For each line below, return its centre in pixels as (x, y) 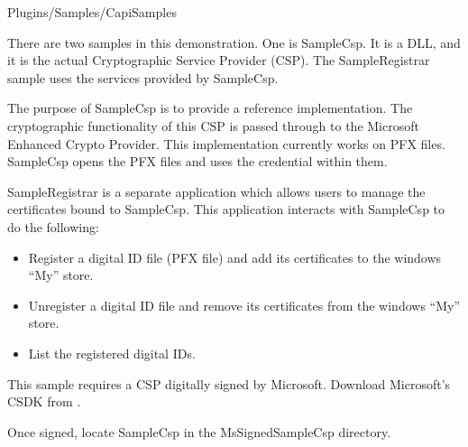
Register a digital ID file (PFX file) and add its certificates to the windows (235, 257)
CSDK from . (44, 401)
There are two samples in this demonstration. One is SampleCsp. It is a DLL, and (234, 42)
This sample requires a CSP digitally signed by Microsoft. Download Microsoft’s (229, 383)
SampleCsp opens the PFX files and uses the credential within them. (197, 161)
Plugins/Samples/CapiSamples (92, 12)
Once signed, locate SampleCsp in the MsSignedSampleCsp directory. (199, 431)
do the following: (53, 226)
